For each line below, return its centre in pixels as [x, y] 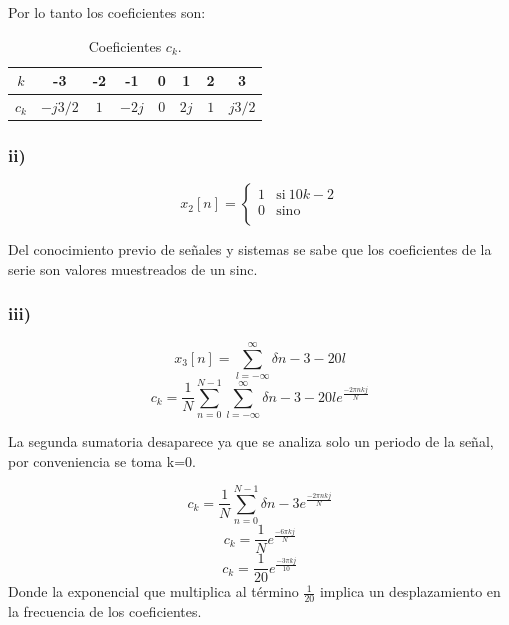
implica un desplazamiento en [410, 591]
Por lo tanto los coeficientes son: [107, 12]
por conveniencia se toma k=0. [102, 460]
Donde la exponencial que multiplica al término [153, 591]
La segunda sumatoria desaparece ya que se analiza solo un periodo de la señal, [251, 441]
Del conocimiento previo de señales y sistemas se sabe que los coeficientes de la [250, 249]
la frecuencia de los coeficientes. [105, 611]
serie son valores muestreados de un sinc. [133, 268]
